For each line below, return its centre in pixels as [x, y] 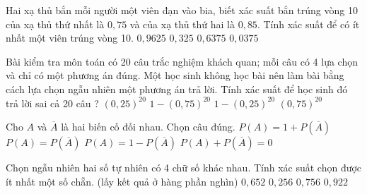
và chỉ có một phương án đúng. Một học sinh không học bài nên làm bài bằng [175, 75]
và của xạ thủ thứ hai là [182, 24]
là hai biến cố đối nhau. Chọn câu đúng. [148, 127]
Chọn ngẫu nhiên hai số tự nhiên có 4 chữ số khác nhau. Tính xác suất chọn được [184, 168]
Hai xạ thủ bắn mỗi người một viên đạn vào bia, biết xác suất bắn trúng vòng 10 [182, 10]
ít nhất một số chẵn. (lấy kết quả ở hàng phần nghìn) [122, 181]
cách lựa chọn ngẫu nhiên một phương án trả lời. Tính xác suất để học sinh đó [177, 89]
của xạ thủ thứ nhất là [55, 24]
